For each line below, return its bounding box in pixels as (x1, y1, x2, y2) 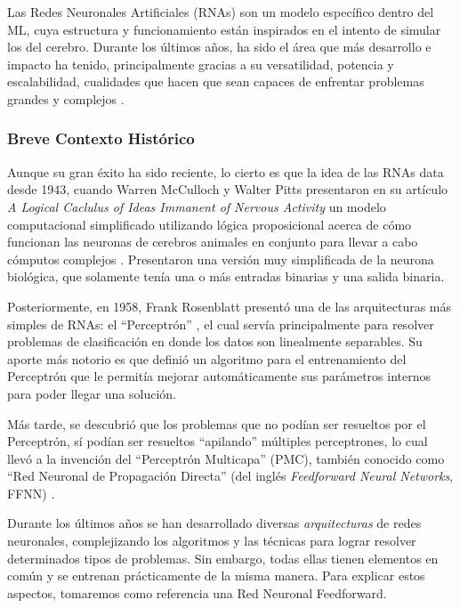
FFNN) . (7, 483, 55, 502)
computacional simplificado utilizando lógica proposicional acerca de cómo (7, 215, 412, 233)
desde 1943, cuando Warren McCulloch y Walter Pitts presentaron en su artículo (7, 180, 448, 199)
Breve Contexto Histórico (7, 127, 195, 150)
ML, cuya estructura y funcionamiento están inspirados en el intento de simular (7, 20, 441, 38)
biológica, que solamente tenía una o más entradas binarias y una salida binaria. (7, 267, 445, 286)
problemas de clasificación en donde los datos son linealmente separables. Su (7, 332, 423, 351)
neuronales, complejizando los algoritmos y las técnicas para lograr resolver (7, 531, 416, 550)
